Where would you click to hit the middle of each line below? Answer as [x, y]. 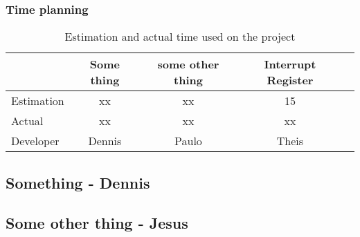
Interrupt [290, 64]
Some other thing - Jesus [97, 223]
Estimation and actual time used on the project [180, 37]
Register [290, 80]
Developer [35, 141]
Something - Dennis [78, 182]
